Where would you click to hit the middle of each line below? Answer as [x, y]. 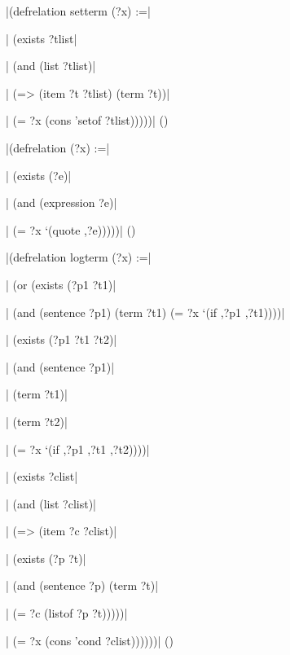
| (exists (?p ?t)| [46, 558]
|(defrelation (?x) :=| [58, 147]
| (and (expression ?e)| [62, 202]
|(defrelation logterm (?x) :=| [79, 257]
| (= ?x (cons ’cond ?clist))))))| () [90, 640]
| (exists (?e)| [39, 175]
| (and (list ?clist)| [51, 503]
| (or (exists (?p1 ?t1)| [61, 284]
